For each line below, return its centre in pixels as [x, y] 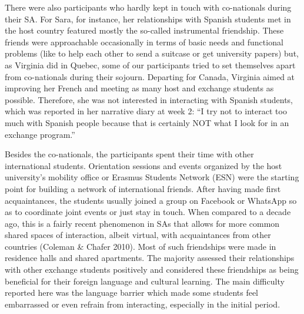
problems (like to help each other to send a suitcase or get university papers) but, [152, 53]
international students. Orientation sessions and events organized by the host [143, 165]
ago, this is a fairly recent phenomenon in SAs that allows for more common [142, 223]
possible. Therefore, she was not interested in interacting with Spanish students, [149, 99]
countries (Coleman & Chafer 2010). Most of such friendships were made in [141, 246]
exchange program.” [40, 134]
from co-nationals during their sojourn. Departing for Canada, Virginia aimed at [150, 76]
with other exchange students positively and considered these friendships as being [152, 270]
